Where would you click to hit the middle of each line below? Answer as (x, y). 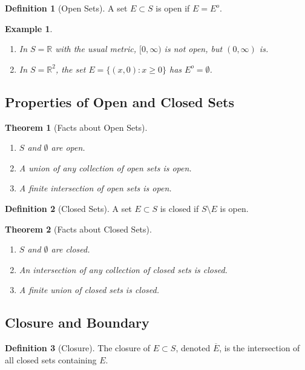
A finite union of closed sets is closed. (89, 290)
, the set (71, 69)
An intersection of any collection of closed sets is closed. (123, 269)
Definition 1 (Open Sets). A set (66, 8)
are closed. (71, 249)
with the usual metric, (96, 49)
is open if (173, 8)
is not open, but (193, 49)
